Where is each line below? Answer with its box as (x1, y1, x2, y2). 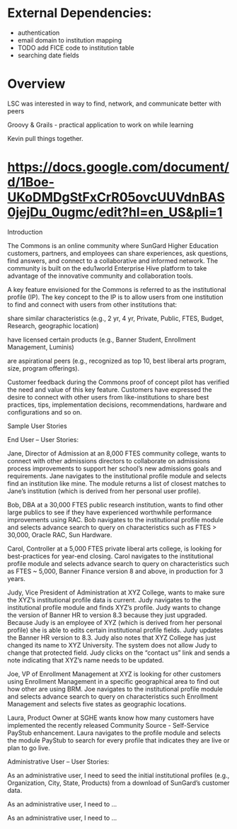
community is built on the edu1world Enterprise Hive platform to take (7, 264, 207, 272)
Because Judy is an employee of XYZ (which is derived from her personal (7, 618, 223, 626)
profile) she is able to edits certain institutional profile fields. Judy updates (7, 626, 224, 634)
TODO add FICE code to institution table (17, 43, 134, 52)
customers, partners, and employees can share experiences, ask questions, (7, 249, 229, 257)
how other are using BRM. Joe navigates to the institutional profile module (7, 684, 223, 693)
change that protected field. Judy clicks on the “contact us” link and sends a (7, 648, 230, 657)
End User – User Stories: (7, 435, 79, 444)
